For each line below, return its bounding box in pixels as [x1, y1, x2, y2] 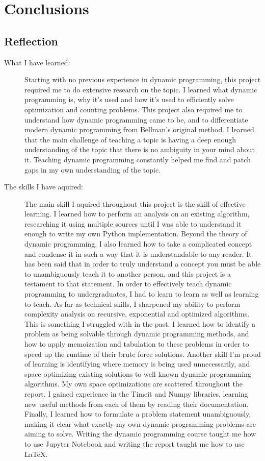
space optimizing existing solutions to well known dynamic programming [24, 368, 251, 379]
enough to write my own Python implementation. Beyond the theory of [24, 228, 247, 239]
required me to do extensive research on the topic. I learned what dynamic [24, 84, 257, 94]
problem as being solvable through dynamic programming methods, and [24, 328, 249, 339]
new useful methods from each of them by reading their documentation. [24, 398, 249, 409]
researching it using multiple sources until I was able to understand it [24, 218, 242, 229]
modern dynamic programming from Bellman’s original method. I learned [24, 124, 254, 135]
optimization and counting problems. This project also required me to [24, 104, 243, 114]
